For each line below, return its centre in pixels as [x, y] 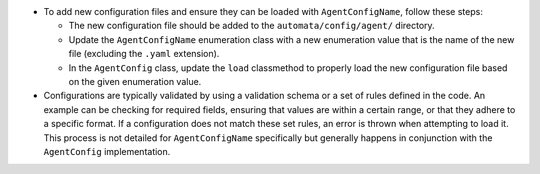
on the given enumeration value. [135, 81]
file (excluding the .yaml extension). [144, 54]
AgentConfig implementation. [107, 151]
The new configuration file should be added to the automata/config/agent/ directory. [251, 26]
